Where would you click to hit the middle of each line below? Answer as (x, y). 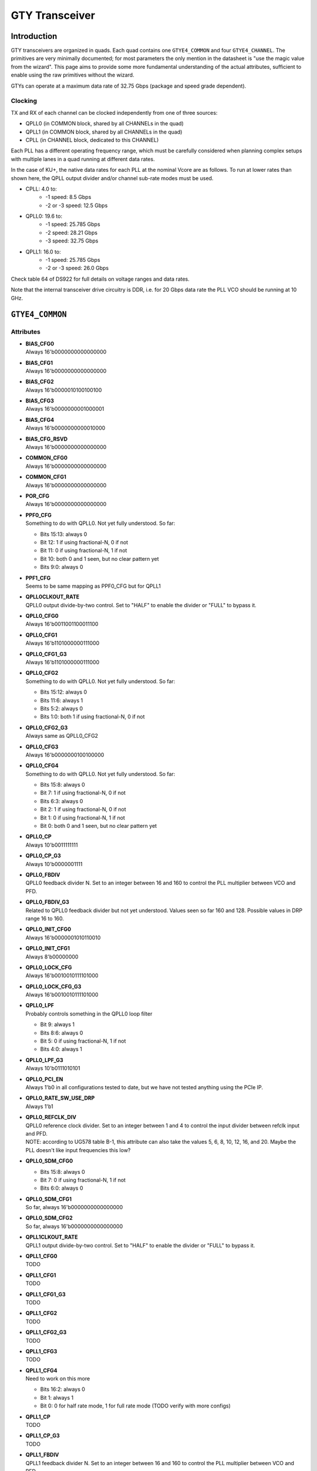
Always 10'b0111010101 (53, 1069)
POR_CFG (38, 496)
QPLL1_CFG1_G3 (45, 1294)
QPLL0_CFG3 (42, 747)
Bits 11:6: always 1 (62, 700)
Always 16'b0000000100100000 (65, 755)
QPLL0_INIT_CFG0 (48, 929)
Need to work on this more (58, 1379)
